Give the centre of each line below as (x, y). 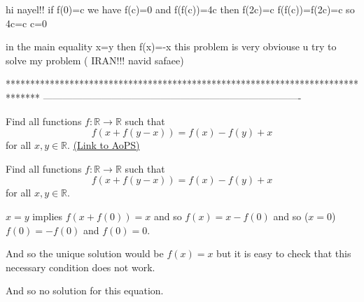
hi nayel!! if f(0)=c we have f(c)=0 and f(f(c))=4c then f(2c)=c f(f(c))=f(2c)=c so (180, 9)
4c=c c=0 (27, 23)
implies (48, 216)
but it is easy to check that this (284, 253)
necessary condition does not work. (80, 267)
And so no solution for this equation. (85, 290)
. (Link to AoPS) (104, 145)
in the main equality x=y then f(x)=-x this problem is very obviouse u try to (171, 46)
